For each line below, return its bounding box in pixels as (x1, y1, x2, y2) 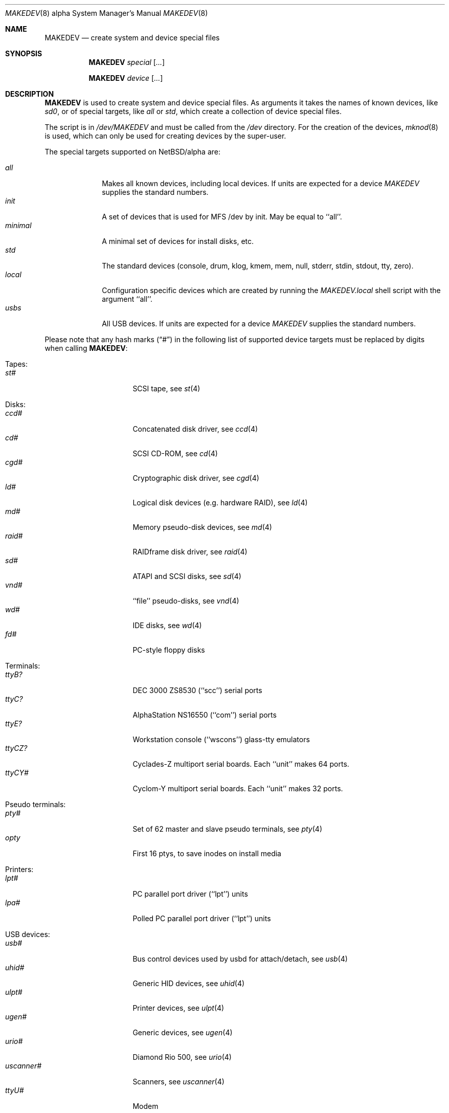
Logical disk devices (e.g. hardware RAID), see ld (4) (132, 498, 308, 507)
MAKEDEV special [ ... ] (88, 58, 165, 66)
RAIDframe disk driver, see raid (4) (132, 547, 248, 556)
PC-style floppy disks (132, 645, 205, 654)
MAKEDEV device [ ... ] (88, 74, 163, 82)
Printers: (5, 865, 34, 874)
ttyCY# (5, 768, 29, 777)
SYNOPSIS (5, 49, 42, 58)
